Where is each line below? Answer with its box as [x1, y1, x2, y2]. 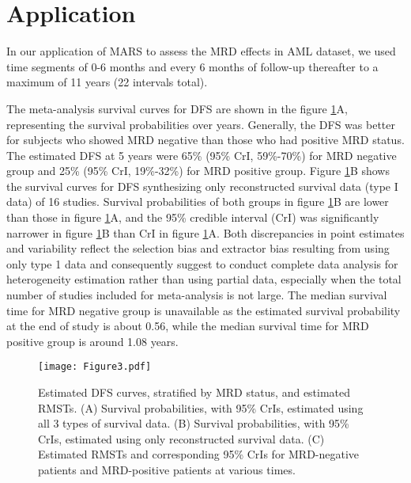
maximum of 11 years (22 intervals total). [6, 74, 208, 90]
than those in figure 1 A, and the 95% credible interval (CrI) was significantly [6, 209, 379, 226]
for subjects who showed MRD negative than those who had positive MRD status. [6, 131, 405, 148]
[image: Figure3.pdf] [38, 361, 152, 373]
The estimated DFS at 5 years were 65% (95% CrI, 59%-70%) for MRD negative [6, 146, 397, 163]
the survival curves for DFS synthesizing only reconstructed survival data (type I [6, 177, 398, 194]
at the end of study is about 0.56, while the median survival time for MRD [6, 318, 369, 334]
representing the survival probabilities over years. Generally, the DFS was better [6, 116, 395, 132]
